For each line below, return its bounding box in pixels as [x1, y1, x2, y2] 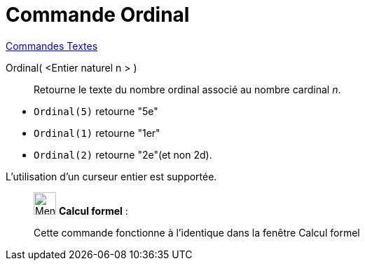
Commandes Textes [6, 39, 98, 52]
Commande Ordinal [6, 3, 190, 27]
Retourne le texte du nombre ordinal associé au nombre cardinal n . [34, 83, 341, 95]
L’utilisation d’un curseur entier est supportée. [6, 170, 217, 182]
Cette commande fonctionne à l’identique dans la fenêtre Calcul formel [34, 226, 360, 239]
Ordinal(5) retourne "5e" [34, 105, 158, 117]
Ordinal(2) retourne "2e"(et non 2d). [34, 148, 212, 161]
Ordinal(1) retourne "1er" [34, 126, 160, 139]
